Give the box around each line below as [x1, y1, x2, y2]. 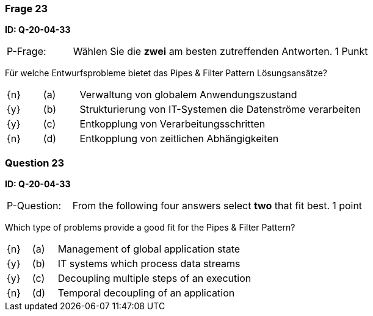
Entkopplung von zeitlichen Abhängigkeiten [79, 132, 279, 145]
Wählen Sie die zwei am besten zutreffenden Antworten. [73, 45, 333, 58]
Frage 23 [5, 2, 48, 15]
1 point [332, 199, 363, 212]
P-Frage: [7, 45, 46, 58]
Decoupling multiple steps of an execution [57, 272, 252, 285]
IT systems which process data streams [57, 257, 241, 270]
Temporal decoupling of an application [57, 287, 235, 300]
